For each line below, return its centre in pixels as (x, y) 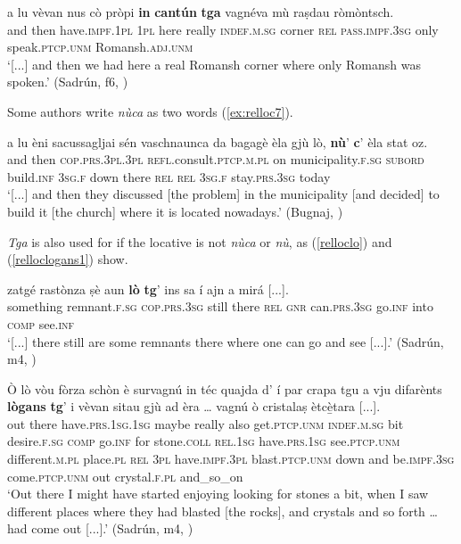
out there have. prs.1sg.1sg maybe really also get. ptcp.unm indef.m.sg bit (206, 423)
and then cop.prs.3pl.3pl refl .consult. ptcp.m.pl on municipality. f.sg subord (216, 159)
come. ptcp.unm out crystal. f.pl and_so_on (125, 476)
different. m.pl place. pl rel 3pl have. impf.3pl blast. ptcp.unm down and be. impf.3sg (231, 459)
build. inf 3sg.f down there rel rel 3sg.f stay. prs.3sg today (169, 176)
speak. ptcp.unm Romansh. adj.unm (100, 47)
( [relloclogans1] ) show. (68, 259)
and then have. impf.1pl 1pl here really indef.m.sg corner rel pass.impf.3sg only (223, 29)
